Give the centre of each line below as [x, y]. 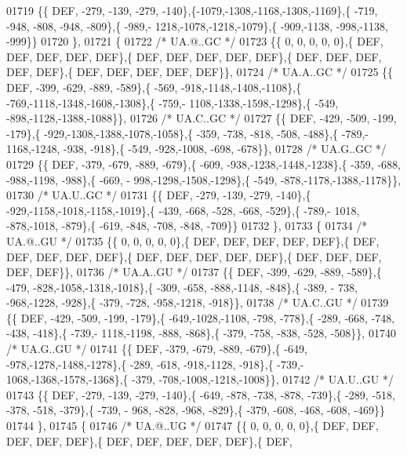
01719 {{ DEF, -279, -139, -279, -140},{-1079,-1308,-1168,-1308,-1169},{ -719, [192, 10]
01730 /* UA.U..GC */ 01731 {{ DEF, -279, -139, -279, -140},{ [159, 195]
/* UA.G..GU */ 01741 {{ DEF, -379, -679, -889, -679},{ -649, [157, 349]
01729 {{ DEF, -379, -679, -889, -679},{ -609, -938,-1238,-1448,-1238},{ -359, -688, [203, 164]
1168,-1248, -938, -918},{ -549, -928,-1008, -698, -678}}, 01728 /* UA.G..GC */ [196, 149]
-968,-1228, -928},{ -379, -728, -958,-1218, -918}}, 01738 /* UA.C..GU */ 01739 [198, 302]
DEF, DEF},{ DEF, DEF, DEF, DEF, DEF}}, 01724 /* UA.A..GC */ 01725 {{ [200, 72]
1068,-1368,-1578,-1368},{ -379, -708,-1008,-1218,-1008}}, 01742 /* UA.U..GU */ [200, 379]
